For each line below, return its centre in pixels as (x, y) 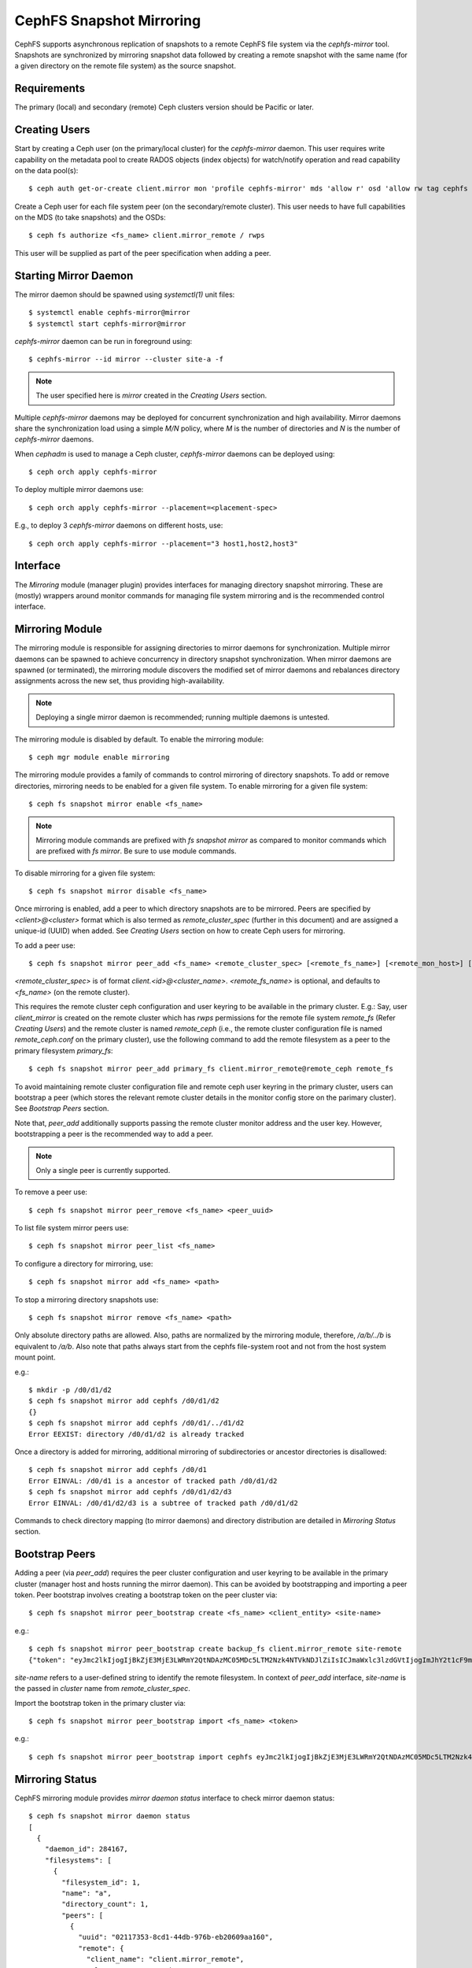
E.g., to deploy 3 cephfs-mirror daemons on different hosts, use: (119, 525)
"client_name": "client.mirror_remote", (166, 1959)
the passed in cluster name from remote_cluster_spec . (102, 1689)
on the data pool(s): (46, 170)
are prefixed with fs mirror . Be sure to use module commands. (136, 851)
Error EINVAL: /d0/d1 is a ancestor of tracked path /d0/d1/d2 (153, 1481)
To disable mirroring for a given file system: (85, 873)
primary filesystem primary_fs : (64, 1050)
